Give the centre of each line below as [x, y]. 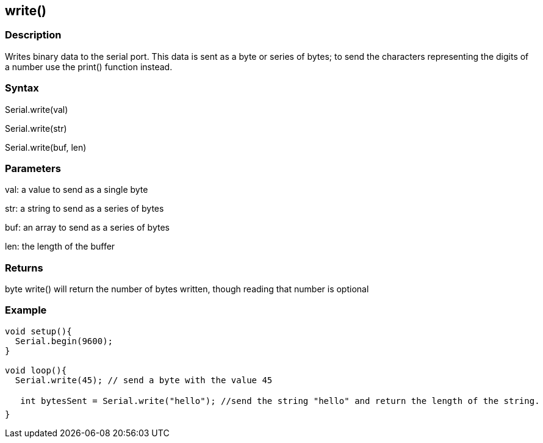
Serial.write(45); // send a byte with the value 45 [144, 380]
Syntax [22, 88]
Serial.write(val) [37, 109]
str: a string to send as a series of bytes [85, 209]
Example [26, 310]
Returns [24, 268]
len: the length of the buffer [60, 247]
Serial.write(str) [36, 128]
